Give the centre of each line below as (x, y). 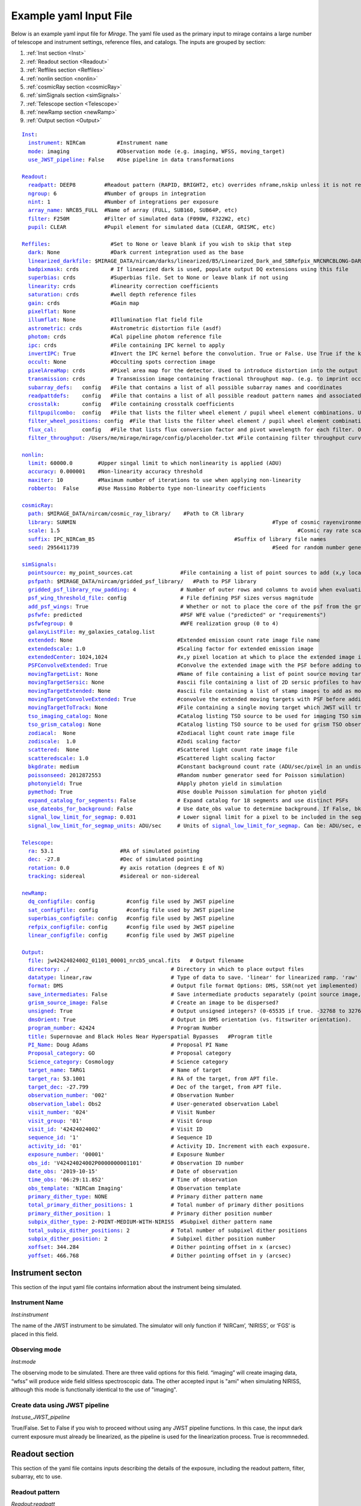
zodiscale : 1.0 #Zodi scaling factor (134, 741)
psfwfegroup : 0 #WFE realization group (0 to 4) (153, 623)
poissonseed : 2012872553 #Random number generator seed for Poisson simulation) (187, 775)
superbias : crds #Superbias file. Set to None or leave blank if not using (158, 278)
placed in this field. (35, 1334)
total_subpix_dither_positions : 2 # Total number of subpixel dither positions (168, 1230)
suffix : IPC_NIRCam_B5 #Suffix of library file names (177, 539)
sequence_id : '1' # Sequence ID (120, 1138)
